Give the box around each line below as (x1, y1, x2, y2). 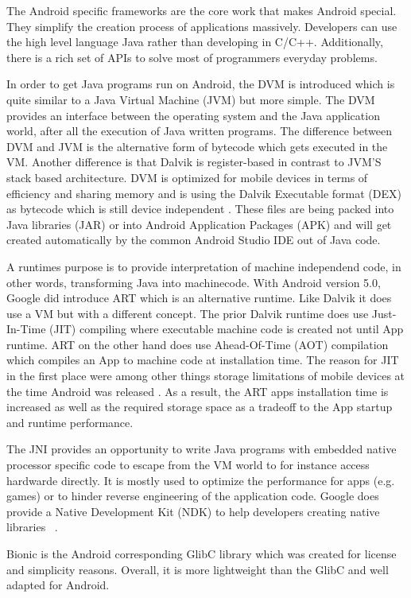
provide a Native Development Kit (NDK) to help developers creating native (6, 503, 380, 519)
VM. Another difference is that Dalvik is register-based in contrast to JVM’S (6, 153, 382, 170)
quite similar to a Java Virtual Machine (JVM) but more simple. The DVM (6, 91, 375, 107)
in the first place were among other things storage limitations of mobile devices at (6, 367, 405, 384)
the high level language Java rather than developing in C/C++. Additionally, (6, 33, 383, 50)
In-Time (6, 320, 46, 337)
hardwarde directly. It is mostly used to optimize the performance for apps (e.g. (6, 472, 395, 488)
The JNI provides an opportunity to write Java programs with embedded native (6, 441, 397, 457)
